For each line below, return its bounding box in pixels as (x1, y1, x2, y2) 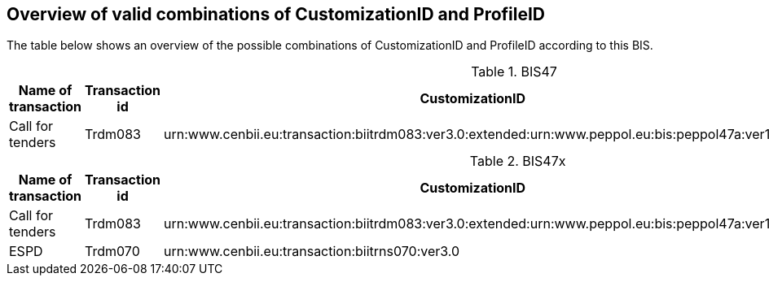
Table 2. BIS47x (469, 153, 566, 170)
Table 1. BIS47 (471, 63, 557, 80)
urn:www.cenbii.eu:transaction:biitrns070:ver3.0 (164, 243, 460, 260)
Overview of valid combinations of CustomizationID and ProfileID (7, 4, 546, 24)
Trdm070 (85, 243, 140, 260)
